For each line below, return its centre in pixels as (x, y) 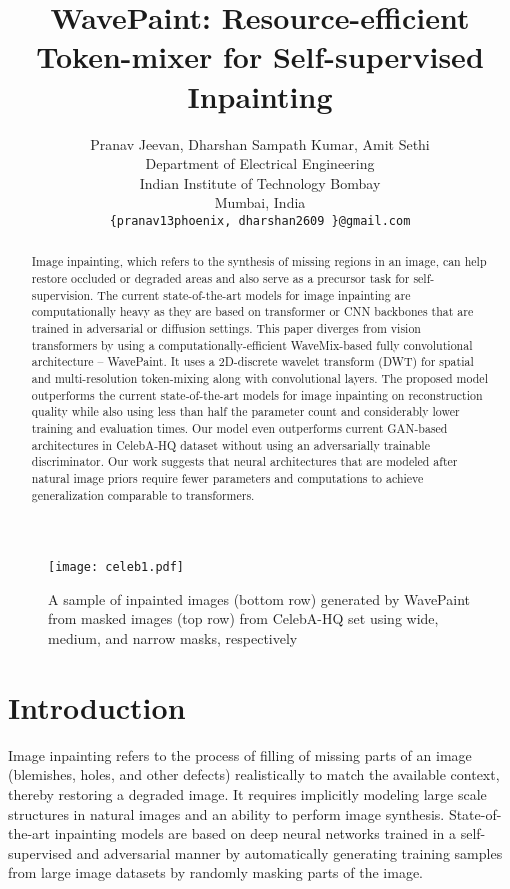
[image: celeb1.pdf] (116, 567)
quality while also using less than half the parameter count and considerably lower (245, 411)
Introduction (97, 706)
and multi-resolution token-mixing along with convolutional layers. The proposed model (259, 377)
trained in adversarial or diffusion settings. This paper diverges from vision (226, 327)
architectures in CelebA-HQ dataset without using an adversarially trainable (230, 444)
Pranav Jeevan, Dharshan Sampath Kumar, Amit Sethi (260, 143)
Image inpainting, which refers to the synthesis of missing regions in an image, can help (259, 261)
